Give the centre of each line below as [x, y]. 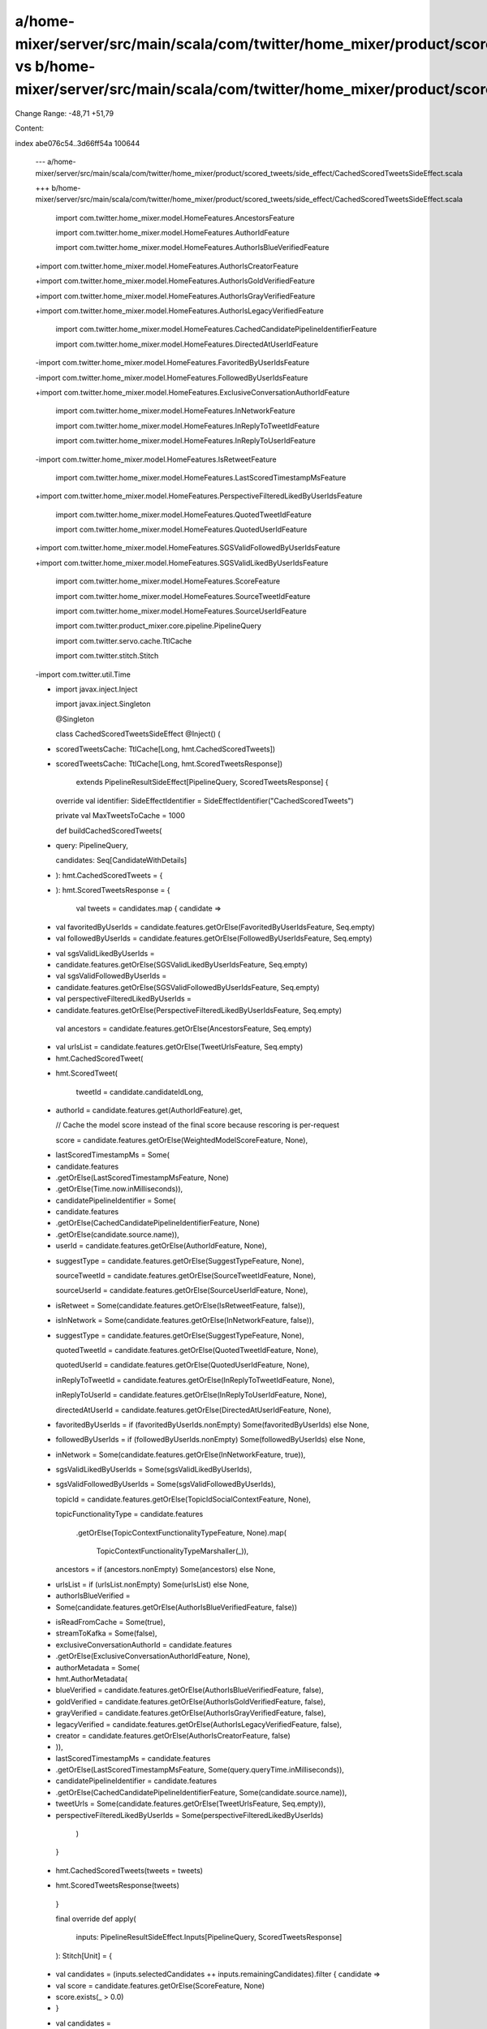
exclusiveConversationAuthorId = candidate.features [144, 1644]
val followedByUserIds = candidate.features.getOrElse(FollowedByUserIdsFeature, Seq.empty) [214, 938]
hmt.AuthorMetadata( [92, 1678]
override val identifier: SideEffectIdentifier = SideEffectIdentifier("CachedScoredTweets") [205, 800]
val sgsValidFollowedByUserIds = [111, 976]
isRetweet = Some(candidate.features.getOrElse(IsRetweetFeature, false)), [180, 1305]
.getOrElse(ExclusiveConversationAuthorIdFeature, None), [153, 1656]
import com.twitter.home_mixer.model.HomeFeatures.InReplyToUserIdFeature [185, 441]
